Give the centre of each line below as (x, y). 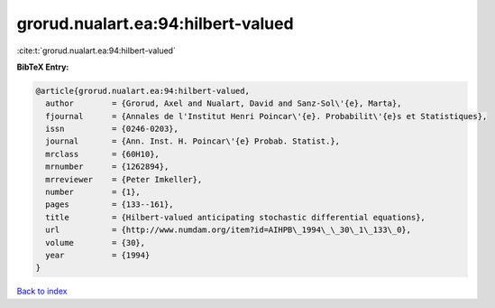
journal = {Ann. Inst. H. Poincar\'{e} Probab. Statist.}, (193, 141)
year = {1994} (98, 255)
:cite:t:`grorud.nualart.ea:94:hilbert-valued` (96, 51)
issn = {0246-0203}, (112, 129)
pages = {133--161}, (110, 205)
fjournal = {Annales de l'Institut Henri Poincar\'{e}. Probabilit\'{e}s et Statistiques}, (266, 116)
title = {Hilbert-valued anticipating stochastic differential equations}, (235, 217)
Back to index (42, 291)
